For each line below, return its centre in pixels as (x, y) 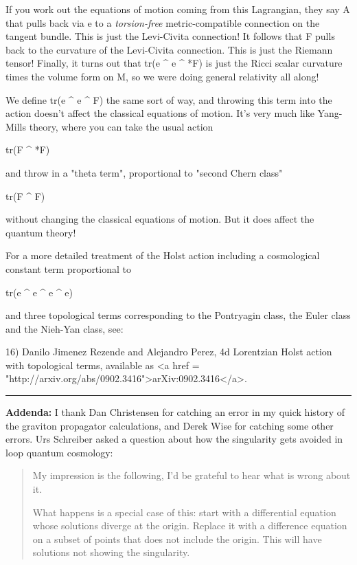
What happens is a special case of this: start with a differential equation (184, 512)
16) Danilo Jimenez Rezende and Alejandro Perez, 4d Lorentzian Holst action (169, 352)
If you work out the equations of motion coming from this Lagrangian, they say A (178, 9)
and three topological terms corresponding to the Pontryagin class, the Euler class (178, 315)
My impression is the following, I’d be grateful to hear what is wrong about (192, 475)
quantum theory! (41, 232)
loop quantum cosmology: (59, 452)
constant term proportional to (68, 268)
